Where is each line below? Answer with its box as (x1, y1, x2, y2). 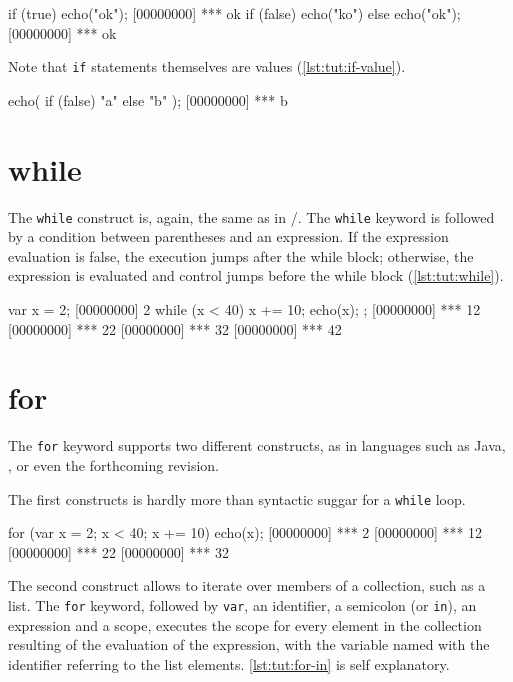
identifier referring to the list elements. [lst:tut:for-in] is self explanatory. (8, 653, 450, 674)
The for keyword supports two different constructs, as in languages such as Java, (8, 435, 506, 456)
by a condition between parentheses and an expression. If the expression (8, 226, 449, 247)
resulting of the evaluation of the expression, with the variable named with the (8, 634, 490, 655)
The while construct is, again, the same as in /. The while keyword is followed (8, 206, 495, 227)
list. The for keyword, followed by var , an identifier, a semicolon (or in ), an (8, 595, 477, 615)
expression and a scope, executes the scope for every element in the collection (8, 614, 482, 635)
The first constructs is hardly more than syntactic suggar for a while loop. (8, 488, 466, 509)
